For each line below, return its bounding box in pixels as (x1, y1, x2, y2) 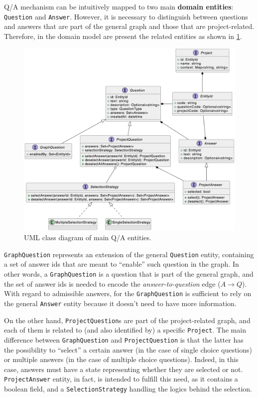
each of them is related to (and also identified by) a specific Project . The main (4, 325, 246, 335)
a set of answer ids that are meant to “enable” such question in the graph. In (4, 259, 239, 269)
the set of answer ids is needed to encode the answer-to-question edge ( (4, 278, 221, 289)
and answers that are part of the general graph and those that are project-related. (4, 21, 255, 31)
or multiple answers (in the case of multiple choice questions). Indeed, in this (4, 354, 239, 365)
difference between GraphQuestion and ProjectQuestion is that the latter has (4, 334, 244, 345)
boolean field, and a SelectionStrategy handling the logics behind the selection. (4, 384, 252, 394)
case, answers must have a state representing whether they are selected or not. (4, 364, 243, 374)
